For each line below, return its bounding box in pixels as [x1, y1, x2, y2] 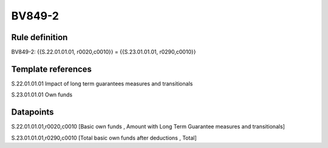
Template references [11, 64, 92, 74]
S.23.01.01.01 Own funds [11, 91, 73, 98]
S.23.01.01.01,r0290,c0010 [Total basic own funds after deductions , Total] [11, 134, 197, 141]
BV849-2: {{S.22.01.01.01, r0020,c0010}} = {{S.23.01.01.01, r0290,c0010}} [11, 49, 196, 56]
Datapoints [11, 107, 54, 118]
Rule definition [11, 32, 68, 42]
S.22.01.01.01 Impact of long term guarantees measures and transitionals [11, 79, 193, 87]
